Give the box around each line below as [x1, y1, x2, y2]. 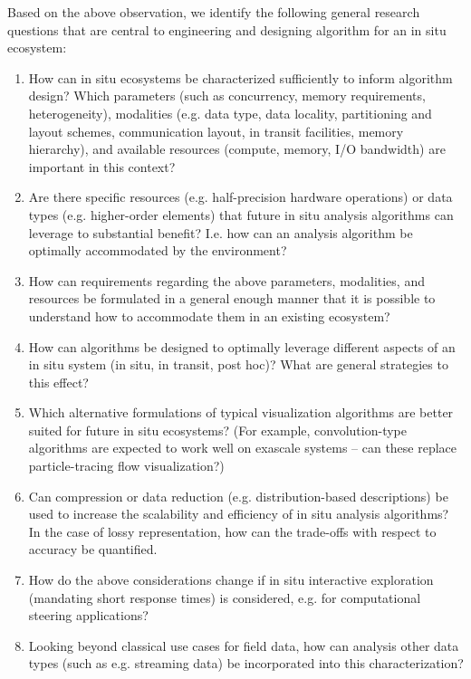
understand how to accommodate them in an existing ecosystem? [28, 306, 390, 325]
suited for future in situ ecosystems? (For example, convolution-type [28, 420, 407, 439]
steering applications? [28, 606, 149, 625]
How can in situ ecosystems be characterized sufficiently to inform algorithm [28, 68, 453, 87]
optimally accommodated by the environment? [28, 241, 287, 260]
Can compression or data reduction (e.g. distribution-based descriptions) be [28, 486, 448, 505]
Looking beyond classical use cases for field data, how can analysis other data [28, 636, 459, 655]
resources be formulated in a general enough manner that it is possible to [28, 289, 436, 308]
